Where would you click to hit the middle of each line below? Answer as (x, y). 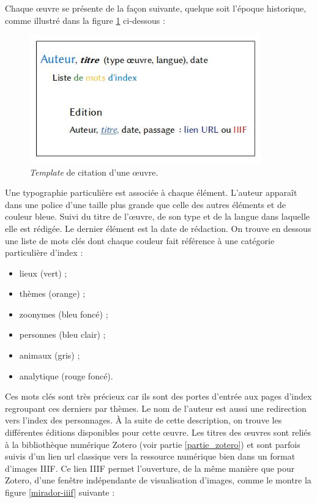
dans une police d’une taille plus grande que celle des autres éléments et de (145, 204)
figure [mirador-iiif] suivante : (60, 492)
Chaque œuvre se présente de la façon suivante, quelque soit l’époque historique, (156, 8)
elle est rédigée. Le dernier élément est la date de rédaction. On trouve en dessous (158, 228)
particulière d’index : (44, 252)
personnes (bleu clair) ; (62, 334)
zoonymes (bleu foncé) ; (64, 314)
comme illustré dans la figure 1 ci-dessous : (85, 20)
